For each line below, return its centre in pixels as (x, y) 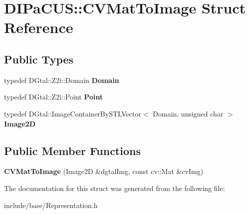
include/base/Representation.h (51, 205)
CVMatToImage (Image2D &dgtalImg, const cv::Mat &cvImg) (104, 171)
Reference (39, 27)
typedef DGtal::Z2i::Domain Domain (62, 80)
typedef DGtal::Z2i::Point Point (54, 97)
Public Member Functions (72, 150)
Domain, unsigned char (188, 113)
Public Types (39, 59)
